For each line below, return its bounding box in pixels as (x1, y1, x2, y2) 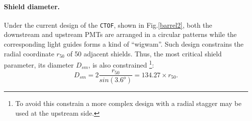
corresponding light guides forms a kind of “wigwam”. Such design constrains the (4, 39, 244, 49)
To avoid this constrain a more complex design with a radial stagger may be (15, 98, 242, 108)
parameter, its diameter (4, 59, 74, 69)
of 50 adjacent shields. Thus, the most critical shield (67, 48, 222, 58)
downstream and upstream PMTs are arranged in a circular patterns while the (4, 29, 237, 39)
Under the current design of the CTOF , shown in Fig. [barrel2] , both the (4, 19, 212, 30)
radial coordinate (4, 48, 54, 58)
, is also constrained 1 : (88, 58, 154, 69)
